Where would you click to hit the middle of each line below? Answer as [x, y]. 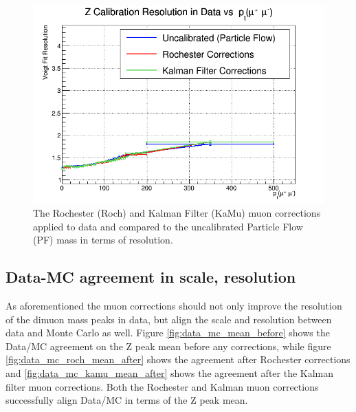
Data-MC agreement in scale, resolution [151, 277]
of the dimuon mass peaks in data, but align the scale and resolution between [169, 319]
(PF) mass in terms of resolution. [103, 240]
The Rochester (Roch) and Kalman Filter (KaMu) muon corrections [177, 213]
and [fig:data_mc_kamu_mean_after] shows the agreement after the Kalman [170, 373]
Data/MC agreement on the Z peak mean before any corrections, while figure [168, 346]
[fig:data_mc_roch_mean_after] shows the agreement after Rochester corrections [178, 359]
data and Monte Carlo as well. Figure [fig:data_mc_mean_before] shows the [168, 333]
